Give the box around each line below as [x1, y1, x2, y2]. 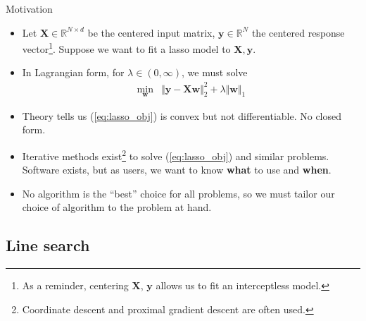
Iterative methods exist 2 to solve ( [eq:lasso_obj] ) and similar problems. [22, 146, 329, 163]
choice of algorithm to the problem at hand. [22, 200, 212, 214]
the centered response [251, 25, 345, 40]
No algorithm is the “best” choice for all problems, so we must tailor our [22, 186, 335, 200]
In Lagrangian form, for [22, 65, 125, 80]
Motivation [6, 1, 53, 16]
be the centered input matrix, [87, 25, 215, 40]
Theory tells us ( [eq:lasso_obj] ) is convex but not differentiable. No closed [22, 108, 341, 123]
